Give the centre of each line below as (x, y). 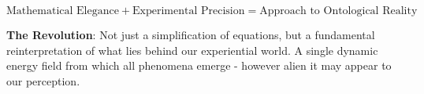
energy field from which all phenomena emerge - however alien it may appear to (199, 65)
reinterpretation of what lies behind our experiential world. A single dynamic (192, 50)
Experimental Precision (189, 11)
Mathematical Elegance (63, 11)
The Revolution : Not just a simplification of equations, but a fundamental (191, 34)
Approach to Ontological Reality (338, 11)
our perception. (43, 80)
